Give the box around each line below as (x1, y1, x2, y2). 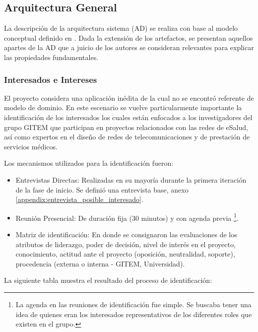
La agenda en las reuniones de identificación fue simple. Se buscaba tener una (15, 299, 252, 309)
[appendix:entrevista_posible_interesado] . (15, 194, 143, 204)
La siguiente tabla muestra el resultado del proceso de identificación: (4, 275, 212, 285)
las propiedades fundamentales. (4, 52, 99, 62)
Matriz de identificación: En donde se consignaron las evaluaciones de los (15, 229, 237, 239)
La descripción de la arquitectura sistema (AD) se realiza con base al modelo (4, 23, 238, 33)
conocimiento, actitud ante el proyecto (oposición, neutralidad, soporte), (15, 249, 235, 259)
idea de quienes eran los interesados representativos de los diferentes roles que (15, 309, 252, 319)
